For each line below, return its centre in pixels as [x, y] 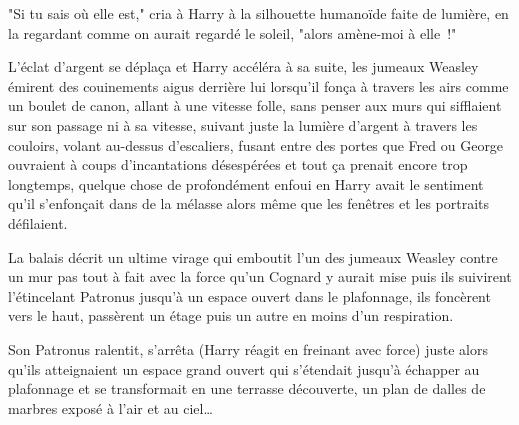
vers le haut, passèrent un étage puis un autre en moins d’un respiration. [231, 315]
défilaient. [38, 222]
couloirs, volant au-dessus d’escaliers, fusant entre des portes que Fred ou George [256, 144]
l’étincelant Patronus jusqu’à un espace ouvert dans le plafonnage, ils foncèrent [249, 295]
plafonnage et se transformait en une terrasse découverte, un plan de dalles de [247, 388]
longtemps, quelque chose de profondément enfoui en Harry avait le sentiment [246, 183]
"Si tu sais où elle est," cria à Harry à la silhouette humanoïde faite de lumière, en [258, 13]
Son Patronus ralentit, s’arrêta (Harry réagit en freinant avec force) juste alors [248, 348]
